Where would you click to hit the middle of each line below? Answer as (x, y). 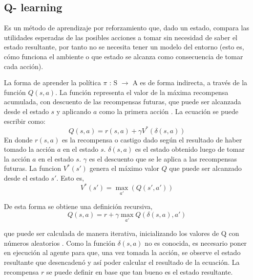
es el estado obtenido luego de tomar (190, 149)
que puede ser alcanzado (205, 168)
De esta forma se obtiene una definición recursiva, (78, 206)
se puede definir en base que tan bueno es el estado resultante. (139, 271)
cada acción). (24, 66)
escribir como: (25, 121)
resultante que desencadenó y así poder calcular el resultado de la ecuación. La (122, 262)
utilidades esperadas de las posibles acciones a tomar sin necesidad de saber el (121, 37)
